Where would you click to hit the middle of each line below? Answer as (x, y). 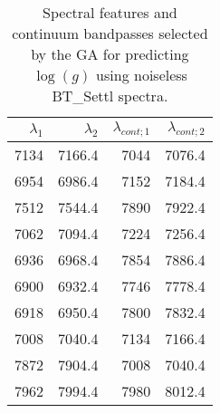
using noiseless (142, 75)
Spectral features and (110, 12)
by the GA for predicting (110, 54)
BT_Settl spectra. (110, 96)
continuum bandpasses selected (110, 33)
